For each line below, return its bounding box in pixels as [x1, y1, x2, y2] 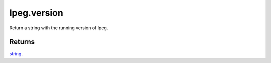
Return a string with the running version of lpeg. [9, 25, 108, 31]
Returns [9, 38, 35, 46]
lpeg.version [9, 7, 64, 18]
